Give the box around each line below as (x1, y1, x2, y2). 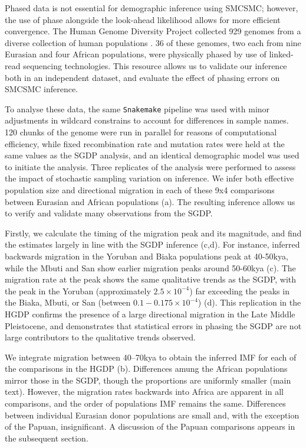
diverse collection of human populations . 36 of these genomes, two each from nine (5, 36, 301, 48)
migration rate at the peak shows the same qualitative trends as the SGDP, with (5, 273, 297, 285)
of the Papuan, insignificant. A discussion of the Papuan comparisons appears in (5, 420, 295, 433)
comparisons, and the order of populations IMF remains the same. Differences (5, 397, 286, 410)
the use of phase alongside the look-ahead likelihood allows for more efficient (5, 13, 281, 25)
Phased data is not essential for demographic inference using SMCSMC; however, (5, 2, 298, 14)
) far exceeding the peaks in (189, 284, 289, 297)
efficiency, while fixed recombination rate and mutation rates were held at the (5, 137, 285, 150)
